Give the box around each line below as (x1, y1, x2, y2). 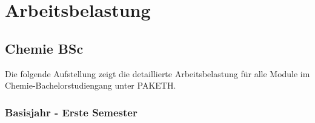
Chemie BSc (5, 39, 84, 57)
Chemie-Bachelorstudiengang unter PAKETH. (5, 79, 176, 92)
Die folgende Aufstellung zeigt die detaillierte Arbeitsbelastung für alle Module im (5, 67, 310, 80)
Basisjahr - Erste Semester (5, 104, 138, 119)
